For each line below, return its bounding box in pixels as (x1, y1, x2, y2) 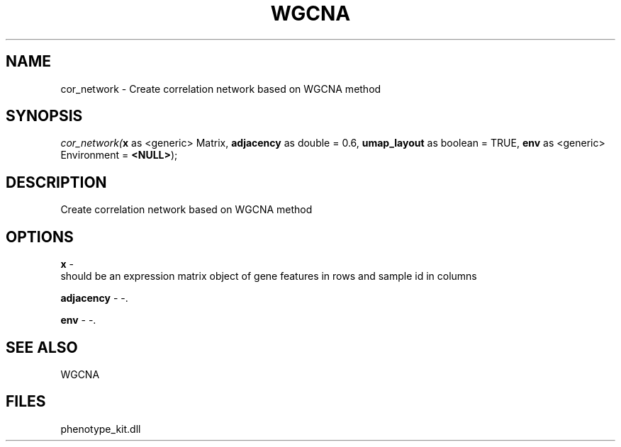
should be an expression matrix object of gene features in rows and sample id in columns (60, 270, 477, 283)
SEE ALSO (6, 338, 78, 356)
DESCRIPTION (6, 173, 107, 191)
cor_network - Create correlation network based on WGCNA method (60, 82, 381, 95)
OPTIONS (6, 227, 74, 246)
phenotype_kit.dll (60, 422, 141, 435)
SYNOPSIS (6, 107, 83, 125)
